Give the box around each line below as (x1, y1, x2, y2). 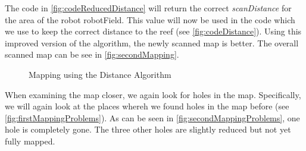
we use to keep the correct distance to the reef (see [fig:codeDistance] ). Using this (5, 25, 302, 37)
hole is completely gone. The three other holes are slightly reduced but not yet (5, 123, 291, 136)
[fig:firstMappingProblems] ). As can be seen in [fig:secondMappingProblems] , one (5, 111, 300, 124)
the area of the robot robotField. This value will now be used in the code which (5, 13, 295, 26)
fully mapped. (5, 134, 55, 147)
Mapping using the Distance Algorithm (29, 68, 171, 80)
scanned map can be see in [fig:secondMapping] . (5, 48, 179, 61)
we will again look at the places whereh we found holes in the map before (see (5, 100, 289, 112)
